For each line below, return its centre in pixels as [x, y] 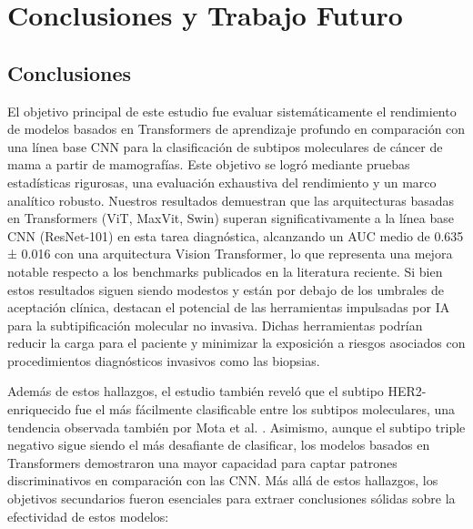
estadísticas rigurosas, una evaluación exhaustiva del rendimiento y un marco [222, 182]
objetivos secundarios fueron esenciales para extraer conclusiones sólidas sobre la [231, 498]
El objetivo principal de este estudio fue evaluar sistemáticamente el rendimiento [232, 111]
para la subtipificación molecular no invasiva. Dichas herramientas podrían [215, 325]
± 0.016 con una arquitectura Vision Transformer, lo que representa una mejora [230, 254]
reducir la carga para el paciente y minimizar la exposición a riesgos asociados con [236, 343]
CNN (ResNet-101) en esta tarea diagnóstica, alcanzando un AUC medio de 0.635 [236, 235]
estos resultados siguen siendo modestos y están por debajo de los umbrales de [226, 289]
